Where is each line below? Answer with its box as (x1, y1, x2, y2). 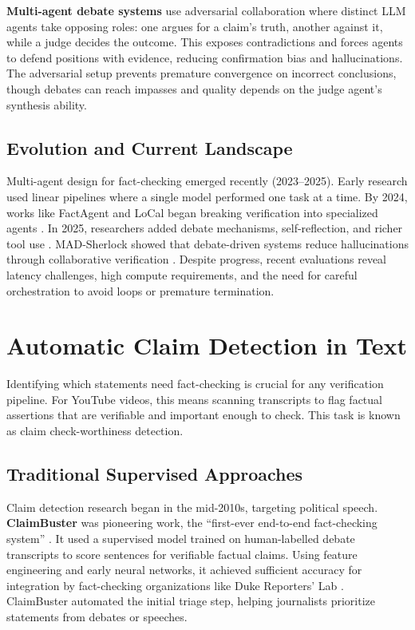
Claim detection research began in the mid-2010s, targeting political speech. (6, 498, 378, 515)
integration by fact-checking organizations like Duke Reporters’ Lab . (6, 577, 344, 593)
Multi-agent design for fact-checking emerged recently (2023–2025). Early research (6, 172, 408, 189)
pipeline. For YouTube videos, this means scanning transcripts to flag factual (6, 390, 382, 407)
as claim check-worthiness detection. (6, 422, 184, 439)
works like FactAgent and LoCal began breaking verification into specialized (6, 204, 378, 220)
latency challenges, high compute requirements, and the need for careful (6, 266, 358, 283)
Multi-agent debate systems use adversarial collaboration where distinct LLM (6, 2, 406, 18)
